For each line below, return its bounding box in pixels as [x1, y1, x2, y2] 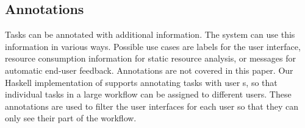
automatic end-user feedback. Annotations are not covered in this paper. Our [5, 63, 293, 76]
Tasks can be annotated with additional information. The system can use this [5, 28, 295, 41]
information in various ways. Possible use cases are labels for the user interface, [5, 40, 301, 52]
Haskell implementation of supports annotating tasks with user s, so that [5, 76, 278, 88]
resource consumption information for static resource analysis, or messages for [5, 52, 296, 65]
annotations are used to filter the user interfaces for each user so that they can [5, 99, 298, 112]
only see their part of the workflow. [5, 112, 137, 124]
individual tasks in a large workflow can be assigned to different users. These [5, 88, 292, 101]
